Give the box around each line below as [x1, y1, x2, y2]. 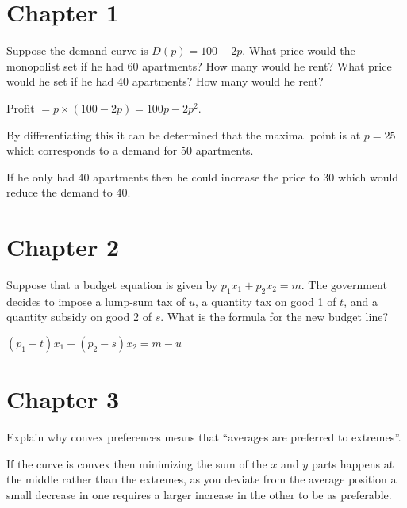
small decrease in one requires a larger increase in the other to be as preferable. [6, 486, 392, 502]
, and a [344, 292, 378, 309]
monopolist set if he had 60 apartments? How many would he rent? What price [6, 57, 392, 74]
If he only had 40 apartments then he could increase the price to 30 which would [6, 168, 399, 185]
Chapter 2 [6, 231, 120, 263]
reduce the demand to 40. [6, 184, 131, 201]
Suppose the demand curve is [6, 42, 148, 59]
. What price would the [242, 42, 355, 59]
